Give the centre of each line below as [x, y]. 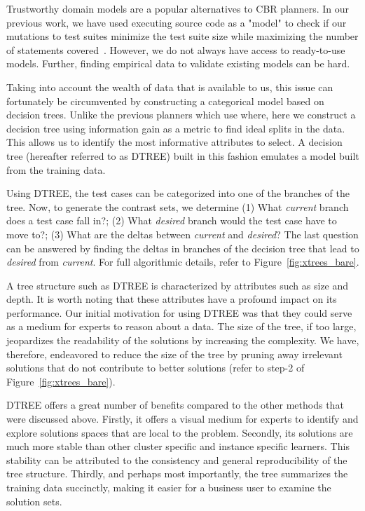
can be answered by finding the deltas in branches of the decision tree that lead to [183, 248]
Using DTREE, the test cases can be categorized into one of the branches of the [178, 193]
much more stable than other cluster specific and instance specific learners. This [178, 446]
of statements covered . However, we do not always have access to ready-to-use [176, 49]
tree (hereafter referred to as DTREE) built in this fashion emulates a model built [183, 155]
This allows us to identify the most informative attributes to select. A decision [174, 142]
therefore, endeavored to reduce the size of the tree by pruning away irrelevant [174, 354]
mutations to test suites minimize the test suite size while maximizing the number [182, 36]
